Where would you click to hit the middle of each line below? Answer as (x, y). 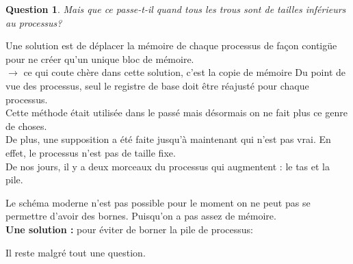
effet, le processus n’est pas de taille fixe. (91, 152)
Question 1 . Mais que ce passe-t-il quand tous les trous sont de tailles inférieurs (176, 9)
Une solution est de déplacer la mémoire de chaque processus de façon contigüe (171, 45)
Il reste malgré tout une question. (76, 252)
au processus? (34, 22)
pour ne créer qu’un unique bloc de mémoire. (100, 58)
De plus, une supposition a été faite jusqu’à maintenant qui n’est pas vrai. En (168, 139)
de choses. (26, 126)
